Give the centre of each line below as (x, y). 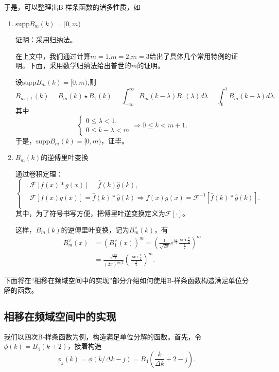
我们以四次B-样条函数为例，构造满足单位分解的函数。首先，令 (103, 336)
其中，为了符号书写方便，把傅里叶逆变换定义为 (90, 213)
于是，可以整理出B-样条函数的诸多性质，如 (72, 7)
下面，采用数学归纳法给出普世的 (80, 65)
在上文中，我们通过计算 (53, 56)
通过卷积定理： (39, 173)
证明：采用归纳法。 (46, 40)
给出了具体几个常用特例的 (190, 56)
